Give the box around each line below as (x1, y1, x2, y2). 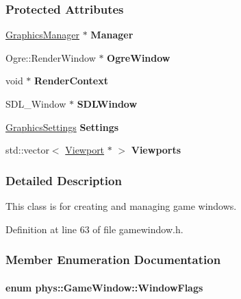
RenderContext (34, 73, 108, 88)
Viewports (131, 143, 181, 157)
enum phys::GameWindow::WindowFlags (5, 280, 203, 294)
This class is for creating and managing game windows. (5, 199, 237, 213)
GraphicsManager (5, 27, 79, 42)
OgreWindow (107, 50, 170, 64)
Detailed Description (5, 171, 122, 189)
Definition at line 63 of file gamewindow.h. (5, 222, 183, 236)
